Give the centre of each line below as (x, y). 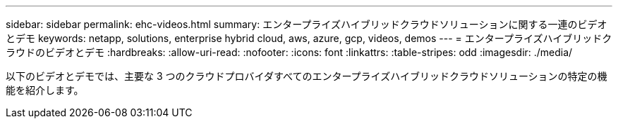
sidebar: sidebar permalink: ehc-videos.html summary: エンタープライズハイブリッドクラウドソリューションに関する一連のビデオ (307, 24)
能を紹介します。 (45, 90)
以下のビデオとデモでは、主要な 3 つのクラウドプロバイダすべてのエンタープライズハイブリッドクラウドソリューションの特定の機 (307, 76)
